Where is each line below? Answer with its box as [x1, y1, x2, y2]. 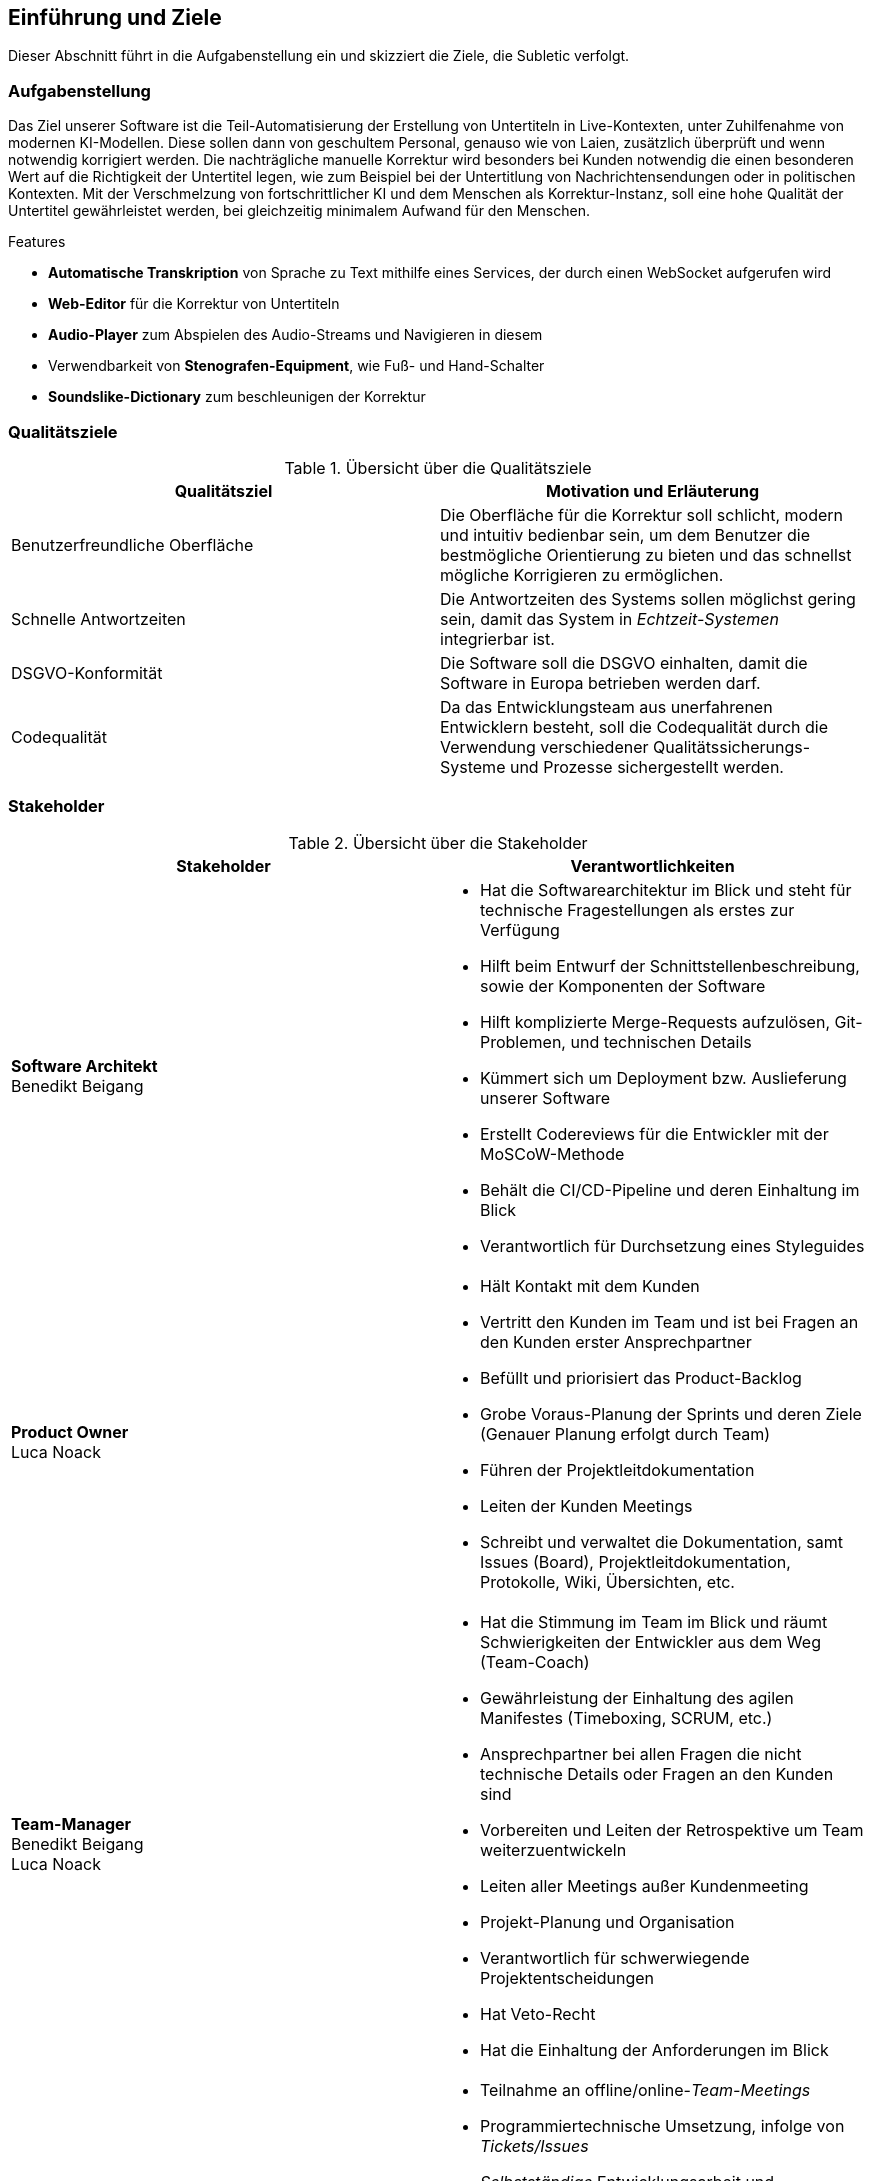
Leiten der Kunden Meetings [480, 1495, 693, 1516]
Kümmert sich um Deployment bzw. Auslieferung [480, 1067, 847, 1088]
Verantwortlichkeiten [570, 855, 735, 876]
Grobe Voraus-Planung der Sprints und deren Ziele [480, 1403, 862, 1424]
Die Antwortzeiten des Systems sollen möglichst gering [440, 588, 856, 609]
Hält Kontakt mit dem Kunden [480, 1275, 700, 1296]
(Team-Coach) [480, 1651, 590, 1672]
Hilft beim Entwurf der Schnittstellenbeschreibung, [480, 955, 860, 976]
